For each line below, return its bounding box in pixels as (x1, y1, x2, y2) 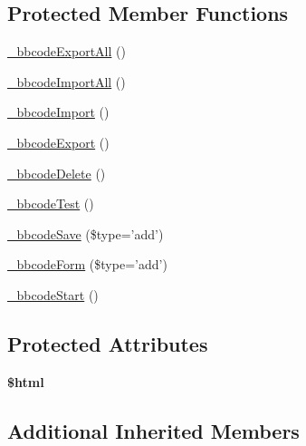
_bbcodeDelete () (7, 163, 106, 182)
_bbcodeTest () (7, 194, 94, 213)
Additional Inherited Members (7, 416, 300, 444)
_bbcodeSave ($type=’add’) (7, 224, 164, 243)
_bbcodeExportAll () (7, 42, 126, 61)
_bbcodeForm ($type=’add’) (7, 255, 167, 274)
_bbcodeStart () (7, 285, 99, 304)
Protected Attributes (7, 329, 208, 357)
